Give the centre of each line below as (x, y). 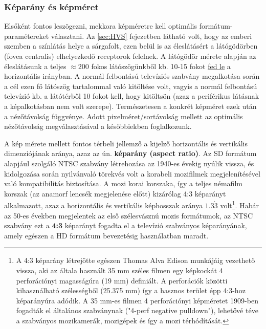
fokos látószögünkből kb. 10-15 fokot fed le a (161, 66)
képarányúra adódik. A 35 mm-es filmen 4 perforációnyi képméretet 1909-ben (137, 300)
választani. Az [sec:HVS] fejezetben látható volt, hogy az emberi (151, 36)
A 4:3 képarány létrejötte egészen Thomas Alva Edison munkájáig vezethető (136, 260)
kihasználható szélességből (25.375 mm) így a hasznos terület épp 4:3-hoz (131, 290)
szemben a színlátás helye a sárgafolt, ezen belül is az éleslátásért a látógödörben (131, 46)
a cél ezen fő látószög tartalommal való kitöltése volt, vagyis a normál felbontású (131, 86)
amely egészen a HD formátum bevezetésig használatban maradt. (106, 235)
